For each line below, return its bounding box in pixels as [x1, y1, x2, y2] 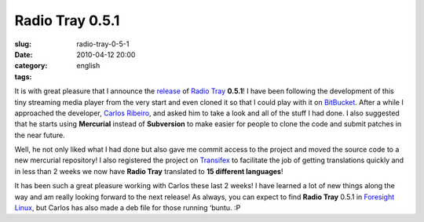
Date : [14, 49, 33, 59]
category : [14, 61, 48, 71]
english [76, 61, 101, 71]
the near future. [14, 130, 66, 140]
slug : [14, 39, 31, 49]
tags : [14, 71, 32, 82]
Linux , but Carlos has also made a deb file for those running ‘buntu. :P [14, 203, 241, 213]
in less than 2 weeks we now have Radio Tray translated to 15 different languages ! [14, 166, 283, 176]
